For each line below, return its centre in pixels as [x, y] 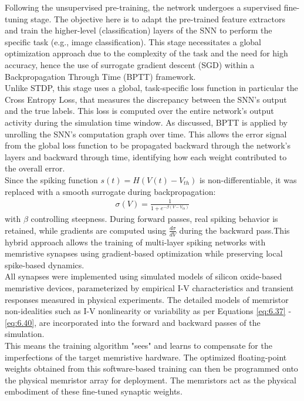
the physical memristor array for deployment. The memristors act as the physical [151, 380]
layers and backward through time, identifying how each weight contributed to [146, 156]
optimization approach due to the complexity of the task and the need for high [146, 53]
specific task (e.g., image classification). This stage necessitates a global [133, 41]
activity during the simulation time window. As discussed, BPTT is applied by [146, 122]
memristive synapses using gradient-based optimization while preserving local [144, 253]
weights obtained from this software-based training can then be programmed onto [151, 368]
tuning [16, 18]
